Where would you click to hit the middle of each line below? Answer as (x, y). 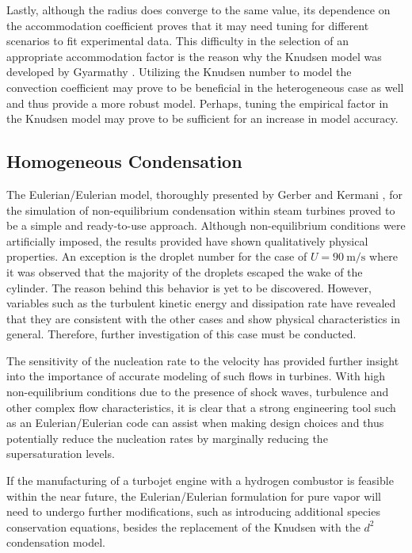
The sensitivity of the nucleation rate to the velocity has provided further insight (203, 360)
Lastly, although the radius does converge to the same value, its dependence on (198, 10)
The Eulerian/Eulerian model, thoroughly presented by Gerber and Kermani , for (204, 194)
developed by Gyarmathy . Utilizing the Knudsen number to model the (179, 72)
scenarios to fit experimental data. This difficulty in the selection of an (178, 41)
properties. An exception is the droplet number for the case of (157, 256)
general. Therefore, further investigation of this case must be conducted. (181, 334)
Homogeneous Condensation (124, 161)
